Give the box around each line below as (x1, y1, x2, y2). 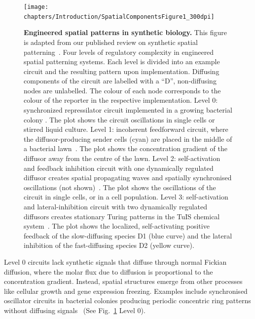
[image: (24, 3, 49, 10)
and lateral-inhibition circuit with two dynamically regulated (24, 201, 207, 211)
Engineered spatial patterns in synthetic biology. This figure (24, 27, 227, 38)
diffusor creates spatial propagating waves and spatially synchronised (24, 172, 232, 183)
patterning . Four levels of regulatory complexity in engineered (24, 46, 214, 57)
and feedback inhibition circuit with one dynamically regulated (24, 162, 214, 173)
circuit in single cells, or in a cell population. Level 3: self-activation (24, 192, 228, 202)
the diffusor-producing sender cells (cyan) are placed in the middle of (24, 133, 232, 144)
